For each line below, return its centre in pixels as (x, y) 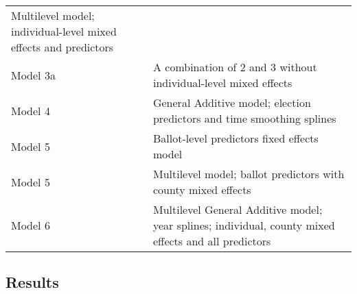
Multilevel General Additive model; (238, 209)
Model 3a (33, 75)
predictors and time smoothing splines (244, 118)
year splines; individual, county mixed (244, 225)
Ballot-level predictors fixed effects (235, 138)
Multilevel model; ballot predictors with (249, 174)
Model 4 (31, 110)
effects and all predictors (212, 241)
